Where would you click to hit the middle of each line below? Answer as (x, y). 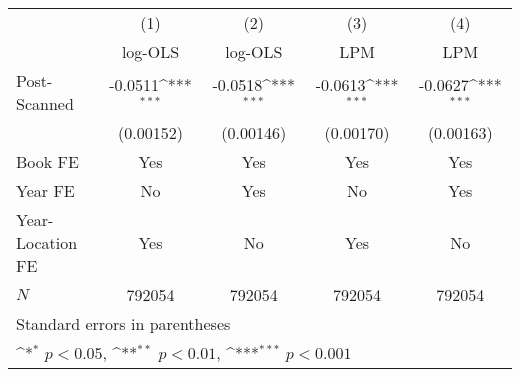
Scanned (45, 103)
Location (47, 242)
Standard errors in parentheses (123, 323)
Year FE (45, 190)
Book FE (47, 161)
